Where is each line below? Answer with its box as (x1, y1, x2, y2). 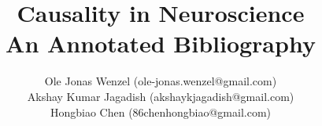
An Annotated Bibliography (6, 27, 316, 59)
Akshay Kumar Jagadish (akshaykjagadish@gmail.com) (27, 88, 294, 104)
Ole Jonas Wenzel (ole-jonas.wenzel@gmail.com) (44, 73, 277, 89)
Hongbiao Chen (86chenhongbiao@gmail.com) (50, 103, 272, 120)
